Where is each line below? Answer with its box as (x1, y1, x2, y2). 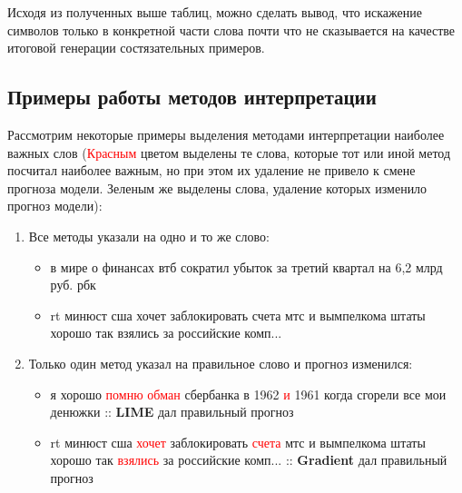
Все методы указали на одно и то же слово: (28, 226, 270, 245)
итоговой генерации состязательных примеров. (7, 38, 265, 57)
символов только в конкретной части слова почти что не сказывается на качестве (7, 20, 456, 39)
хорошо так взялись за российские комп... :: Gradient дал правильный (50, 450, 447, 469)
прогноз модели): (7, 196, 103, 215)
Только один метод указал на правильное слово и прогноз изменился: (28, 353, 413, 372)
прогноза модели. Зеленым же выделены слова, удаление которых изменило (7, 178, 428, 197)
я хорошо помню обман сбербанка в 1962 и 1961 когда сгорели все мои (50, 384, 447, 403)
